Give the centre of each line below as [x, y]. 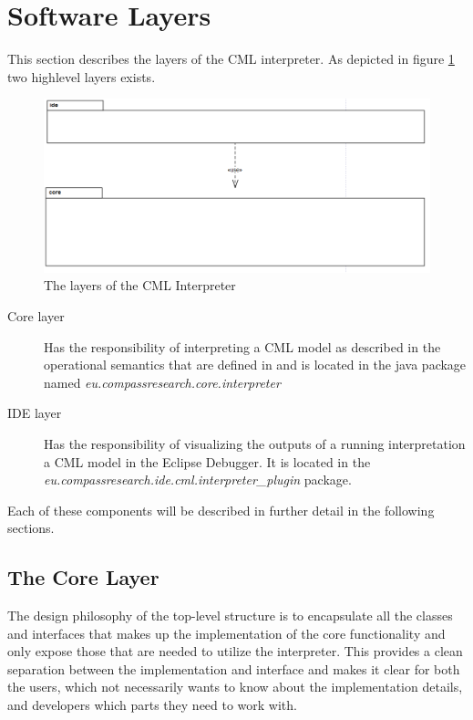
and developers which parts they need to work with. [152, 705]
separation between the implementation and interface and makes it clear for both [234, 668]
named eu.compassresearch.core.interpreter [162, 382]
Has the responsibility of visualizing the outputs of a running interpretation [255, 443]
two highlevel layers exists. [82, 76]
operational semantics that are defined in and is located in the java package [255, 365]
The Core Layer [83, 577]
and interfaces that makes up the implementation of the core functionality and [226, 633]
